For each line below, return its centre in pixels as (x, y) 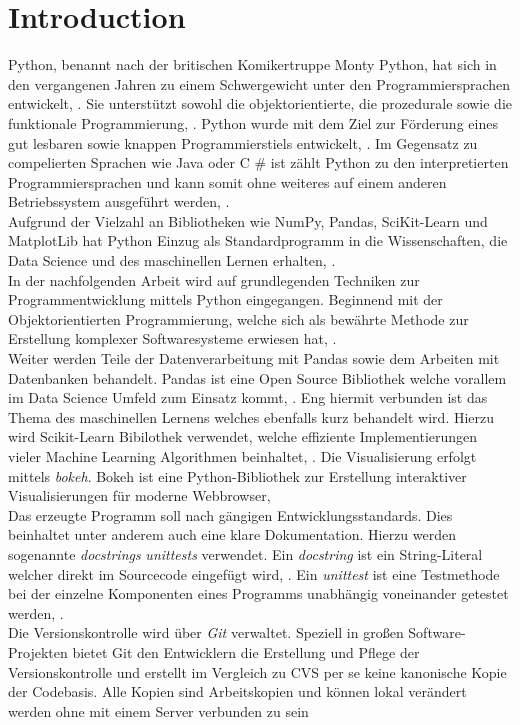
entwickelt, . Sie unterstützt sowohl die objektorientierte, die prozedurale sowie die (260, 103)
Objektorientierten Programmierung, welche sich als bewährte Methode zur (238, 318)
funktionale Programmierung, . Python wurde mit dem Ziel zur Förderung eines (253, 122)
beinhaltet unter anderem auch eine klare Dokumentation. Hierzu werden (232, 534)
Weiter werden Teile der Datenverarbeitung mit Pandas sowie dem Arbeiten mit (254, 358)
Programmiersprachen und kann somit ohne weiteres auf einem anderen (227, 181)
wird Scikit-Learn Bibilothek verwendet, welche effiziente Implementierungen (243, 436)
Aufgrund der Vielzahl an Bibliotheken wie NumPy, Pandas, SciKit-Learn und (248, 220)
